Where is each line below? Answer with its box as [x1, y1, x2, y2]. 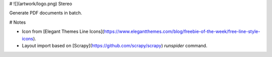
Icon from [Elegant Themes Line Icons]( [22, 28, 104, 35]
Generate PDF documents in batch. [9, 10, 83, 16]
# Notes [9, 19, 26, 25]
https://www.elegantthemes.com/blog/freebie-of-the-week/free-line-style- [104, 28, 260, 35]
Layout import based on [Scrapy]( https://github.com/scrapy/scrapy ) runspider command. [22, 42, 208, 48]
